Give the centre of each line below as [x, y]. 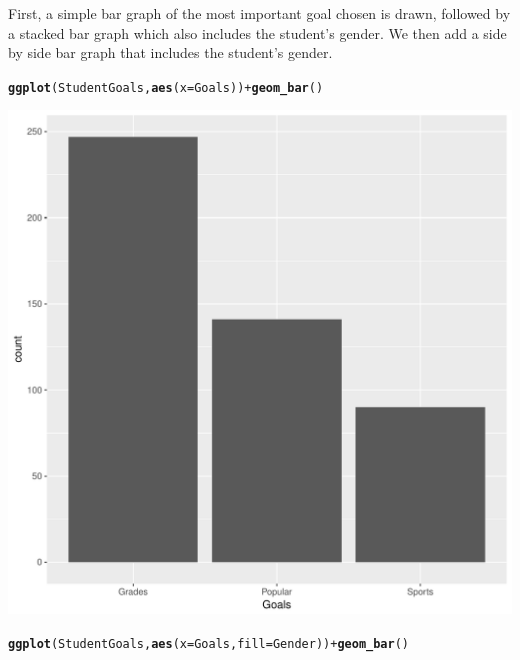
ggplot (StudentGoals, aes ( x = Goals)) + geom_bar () [166, 87]
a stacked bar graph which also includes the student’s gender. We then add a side [257, 32]
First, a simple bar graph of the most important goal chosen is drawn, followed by [259, 13]
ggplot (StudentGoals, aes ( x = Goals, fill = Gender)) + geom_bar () [209, 644]
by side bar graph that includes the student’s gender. [170, 52]
